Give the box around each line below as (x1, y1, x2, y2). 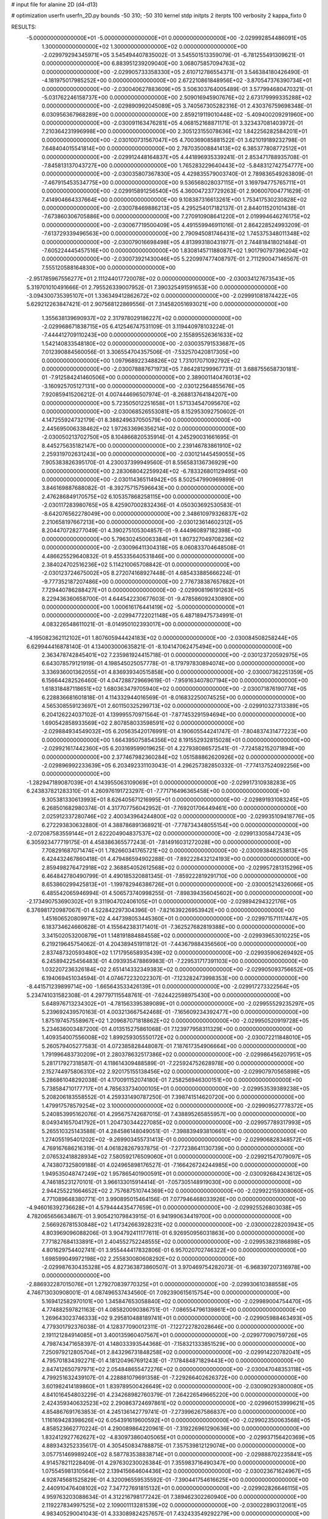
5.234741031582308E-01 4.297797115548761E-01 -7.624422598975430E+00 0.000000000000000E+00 (26, 991, 291, 999)
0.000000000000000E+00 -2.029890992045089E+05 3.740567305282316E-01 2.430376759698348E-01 (41, 102, 312, 109)
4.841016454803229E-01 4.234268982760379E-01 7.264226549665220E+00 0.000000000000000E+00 (41, 1391, 309, 1398)
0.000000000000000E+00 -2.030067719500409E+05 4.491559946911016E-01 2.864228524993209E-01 (41, 221, 309, 228)
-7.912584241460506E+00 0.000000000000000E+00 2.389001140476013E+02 (49, 374, 251, 381)
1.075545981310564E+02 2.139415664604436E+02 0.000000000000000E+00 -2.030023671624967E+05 (41, 1467, 312, 1475)
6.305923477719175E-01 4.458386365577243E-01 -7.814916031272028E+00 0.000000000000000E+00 (26, 838, 292, 846)
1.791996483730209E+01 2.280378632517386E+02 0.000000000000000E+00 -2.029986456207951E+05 (41, 1051, 312, 1058)
